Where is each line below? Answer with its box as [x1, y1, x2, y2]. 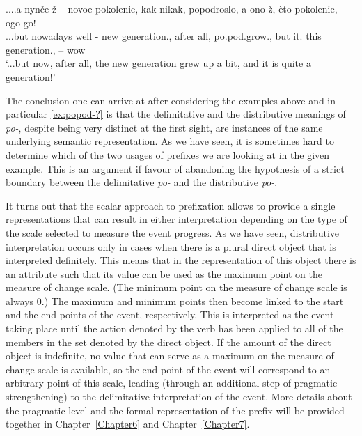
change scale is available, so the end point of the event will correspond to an [6, 361, 331, 376]
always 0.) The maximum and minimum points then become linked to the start [6, 293, 344, 308]
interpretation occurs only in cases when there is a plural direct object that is [6, 239, 336, 254]
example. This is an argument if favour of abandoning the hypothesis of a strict [6, 161, 345, 176]
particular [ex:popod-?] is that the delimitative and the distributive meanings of [6, 107, 346, 121]
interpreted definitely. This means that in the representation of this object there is [6, 253, 356, 267]
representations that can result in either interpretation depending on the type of [6, 212, 347, 226]
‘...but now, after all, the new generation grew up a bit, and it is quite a [6, 56, 311, 70]
